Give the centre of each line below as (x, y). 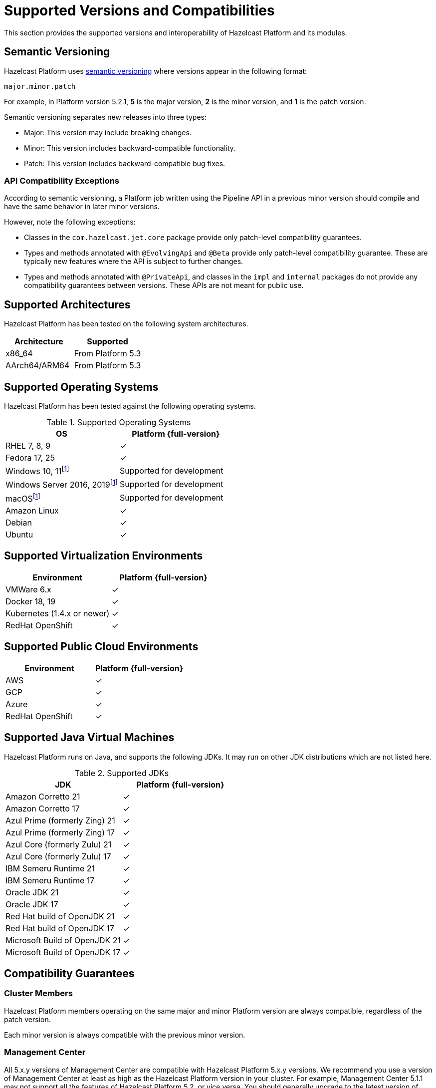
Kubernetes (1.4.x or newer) (58, 613)
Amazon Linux (32, 511)
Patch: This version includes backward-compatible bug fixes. (125, 163)
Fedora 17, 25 (30, 458)
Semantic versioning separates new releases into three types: (105, 117)
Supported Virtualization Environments (104, 556)
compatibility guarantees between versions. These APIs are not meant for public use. (164, 285)
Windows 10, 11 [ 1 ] (37, 471)
